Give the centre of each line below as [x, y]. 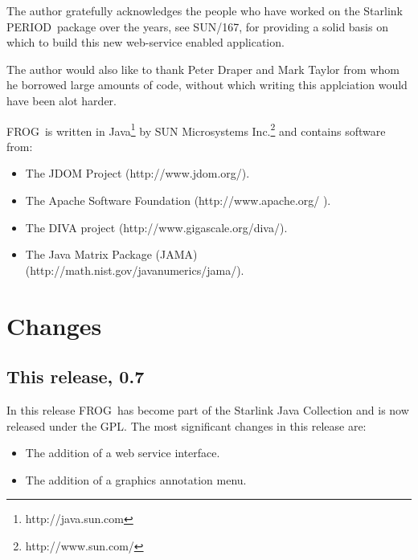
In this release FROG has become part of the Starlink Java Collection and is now [208, 409]
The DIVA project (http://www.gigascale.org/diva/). [156, 227]
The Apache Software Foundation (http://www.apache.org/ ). [178, 200]
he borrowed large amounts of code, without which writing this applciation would [207, 85]
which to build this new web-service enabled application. [145, 42]
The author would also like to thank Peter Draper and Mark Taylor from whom [203, 69]
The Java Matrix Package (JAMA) [111, 254]
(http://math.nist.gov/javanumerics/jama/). [135, 270]
